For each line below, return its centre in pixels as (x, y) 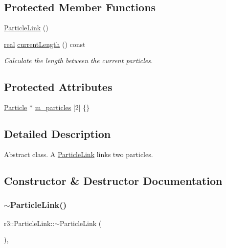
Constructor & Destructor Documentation (113, 180)
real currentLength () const (45, 44)
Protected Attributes (58, 87)
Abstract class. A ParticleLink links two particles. (79, 154)
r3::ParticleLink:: (29, 223)
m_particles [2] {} (62, 107)
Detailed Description (57, 134)
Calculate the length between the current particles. (79, 60)
